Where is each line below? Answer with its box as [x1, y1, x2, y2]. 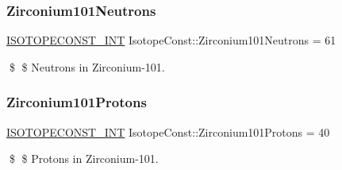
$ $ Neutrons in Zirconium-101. [9, 58, 165, 75]
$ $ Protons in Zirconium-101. [9, 150, 159, 167]
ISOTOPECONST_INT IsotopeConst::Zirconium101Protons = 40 [6, 123, 330, 140]
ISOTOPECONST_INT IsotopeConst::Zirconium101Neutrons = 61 [6, 32, 336, 48]
